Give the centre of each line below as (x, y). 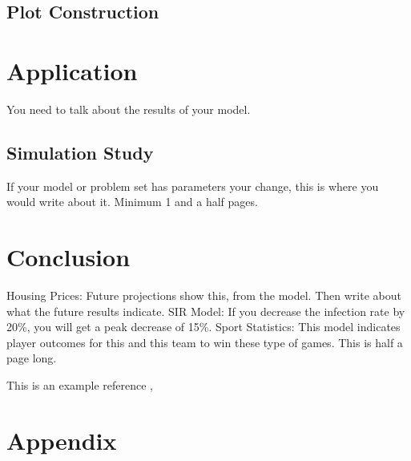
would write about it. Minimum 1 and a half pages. (132, 202)
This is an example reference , (80, 384)
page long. (32, 358)
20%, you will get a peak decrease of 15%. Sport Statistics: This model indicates (203, 327)
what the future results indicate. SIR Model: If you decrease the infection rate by (206, 311)
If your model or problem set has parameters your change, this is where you (193, 186)
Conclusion (68, 257)
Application (72, 70)
